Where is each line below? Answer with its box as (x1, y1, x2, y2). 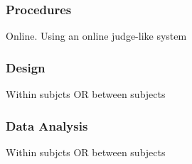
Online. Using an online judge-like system (6, 28, 187, 43)
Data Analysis (6, 116, 88, 134)
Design (6, 58, 46, 76)
